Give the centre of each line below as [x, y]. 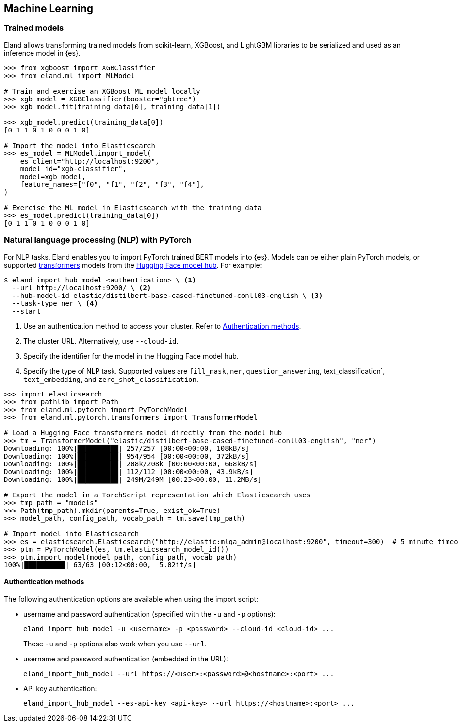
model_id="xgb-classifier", [73, 169]
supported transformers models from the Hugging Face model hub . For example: [133, 265]
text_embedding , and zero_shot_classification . [111, 379]
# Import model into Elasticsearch [72, 534]
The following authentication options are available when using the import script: [131, 599]
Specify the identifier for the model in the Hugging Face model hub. [131, 356]
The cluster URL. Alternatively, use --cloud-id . [101, 341]
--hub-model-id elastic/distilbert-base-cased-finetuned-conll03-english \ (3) [167, 295]
